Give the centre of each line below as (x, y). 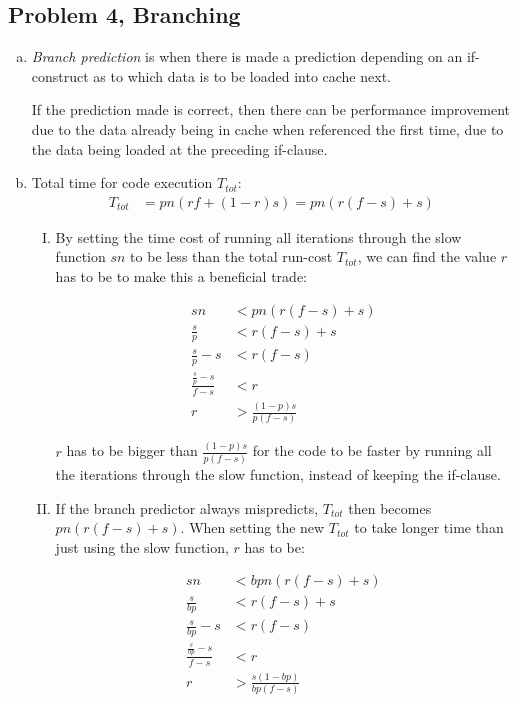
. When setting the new (252, 527)
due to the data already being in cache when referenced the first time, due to (267, 128)
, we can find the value (427, 256)
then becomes (390, 507)
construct (60, 75)
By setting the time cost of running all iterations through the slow (258, 236)
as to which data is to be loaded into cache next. (242, 75)
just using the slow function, (142, 546)
